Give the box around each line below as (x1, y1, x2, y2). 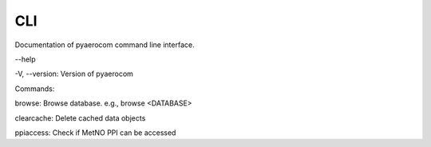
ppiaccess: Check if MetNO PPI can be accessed (14, 128, 176, 137)
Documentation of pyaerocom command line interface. (14, 40, 195, 50)
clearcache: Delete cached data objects (14, 113, 146, 123)
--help (14, 54, 36, 64)
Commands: (14, 84, 55, 93)
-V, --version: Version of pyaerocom (14, 69, 133, 79)
